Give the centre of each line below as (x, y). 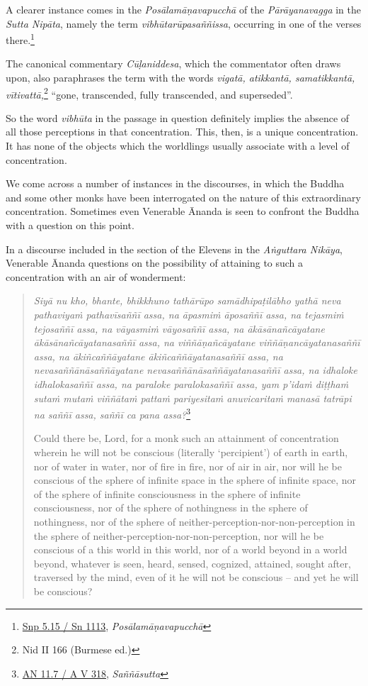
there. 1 (20, 39)
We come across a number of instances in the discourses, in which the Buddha (175, 183)
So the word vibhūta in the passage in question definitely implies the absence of (178, 117)
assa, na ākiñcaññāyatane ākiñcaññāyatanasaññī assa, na (158, 356)
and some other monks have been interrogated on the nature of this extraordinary (183, 197)
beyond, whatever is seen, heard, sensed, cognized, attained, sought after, (192, 563)
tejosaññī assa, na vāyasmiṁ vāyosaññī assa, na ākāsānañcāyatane (179, 328)
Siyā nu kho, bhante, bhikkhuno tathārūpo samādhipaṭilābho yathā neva (187, 300)
